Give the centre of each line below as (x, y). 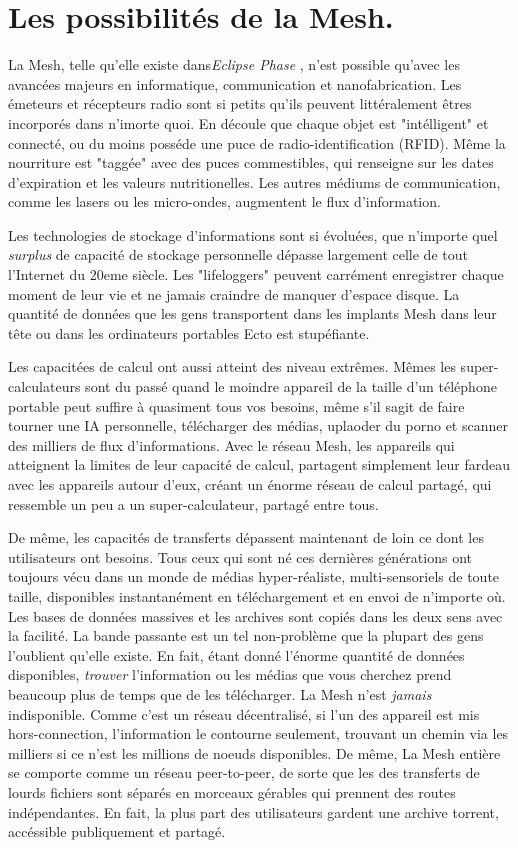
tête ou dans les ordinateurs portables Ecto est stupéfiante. (189, 332)
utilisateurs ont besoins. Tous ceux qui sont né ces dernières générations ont (240, 556)
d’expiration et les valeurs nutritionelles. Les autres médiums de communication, (254, 181)
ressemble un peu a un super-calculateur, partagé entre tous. (193, 503)
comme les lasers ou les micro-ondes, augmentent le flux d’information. (224, 201)
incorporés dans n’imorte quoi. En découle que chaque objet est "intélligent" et (248, 122)
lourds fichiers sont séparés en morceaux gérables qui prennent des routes (232, 791)
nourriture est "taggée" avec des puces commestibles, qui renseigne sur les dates (251, 162)
